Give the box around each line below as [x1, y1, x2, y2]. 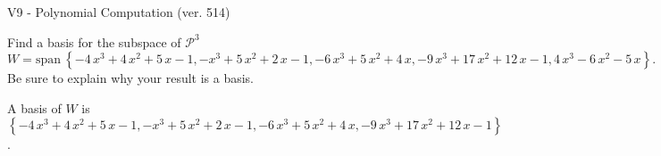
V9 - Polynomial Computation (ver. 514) [7, 3, 230, 21]
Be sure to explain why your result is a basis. [7, 69, 255, 87]
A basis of [7, 98, 62, 117]
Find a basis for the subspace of [7, 32, 181, 51]
